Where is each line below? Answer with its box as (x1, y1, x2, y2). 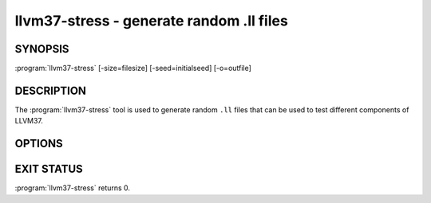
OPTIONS (14, 137, 63, 150)
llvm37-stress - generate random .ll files (14, 12, 289, 29)
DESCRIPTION (14, 84, 87, 97)
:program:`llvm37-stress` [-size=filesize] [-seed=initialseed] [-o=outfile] (14, 64, 251, 73)
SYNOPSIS (14, 42, 69, 56)
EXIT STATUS (14, 162, 83, 176)
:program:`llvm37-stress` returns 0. (14, 183, 131, 193)
